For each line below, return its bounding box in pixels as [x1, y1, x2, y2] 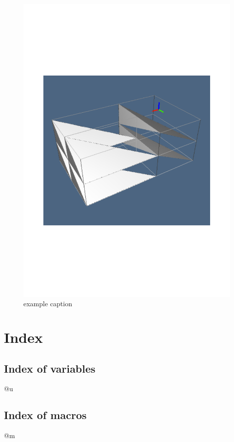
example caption [23, 298, 72, 309]
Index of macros [4, 407, 87, 422]
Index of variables [4, 360, 96, 376]
